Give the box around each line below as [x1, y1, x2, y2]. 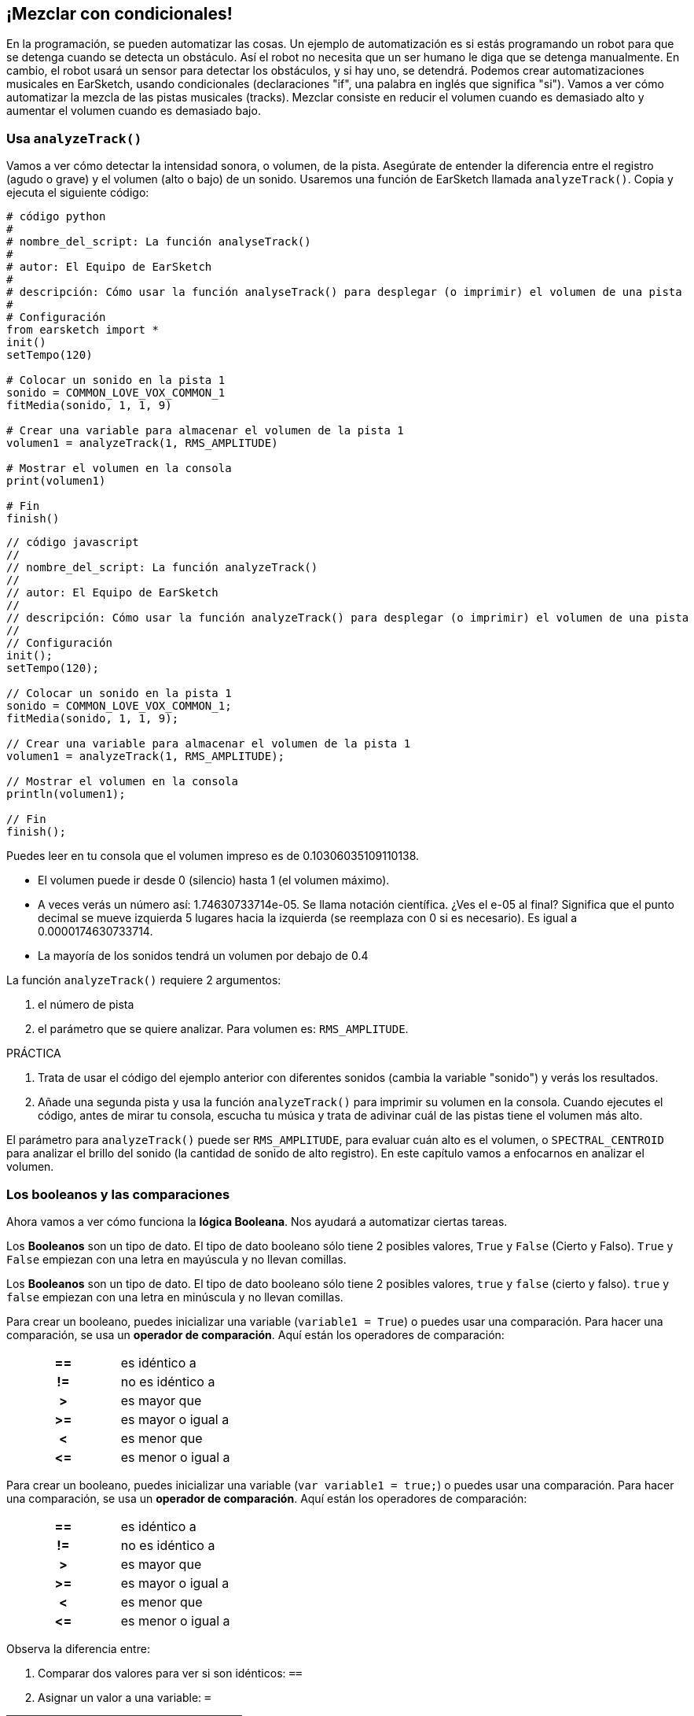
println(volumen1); [6, 788, 126, 801]
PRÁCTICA [6, 1046, 61, 1061]
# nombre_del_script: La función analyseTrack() [6, 235, 311, 249]
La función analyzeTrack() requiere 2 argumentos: [6, 973, 281, 987]
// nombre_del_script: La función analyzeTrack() [6, 561, 318, 574]
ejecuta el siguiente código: [6, 186, 149, 200]
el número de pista [38, 998, 134, 1012]
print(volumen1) [6, 474, 106, 488]
